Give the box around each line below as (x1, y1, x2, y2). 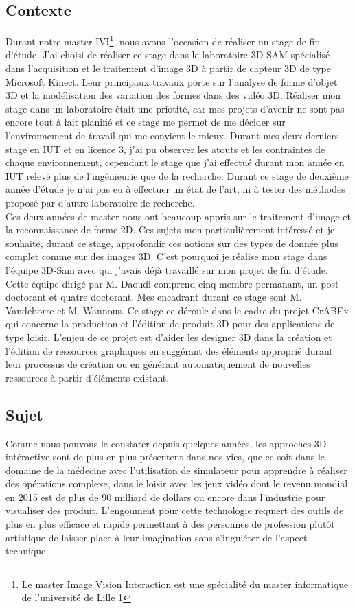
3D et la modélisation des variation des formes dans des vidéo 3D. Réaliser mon (5, 88, 341, 102)
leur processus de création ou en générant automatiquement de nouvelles (5, 357, 310, 371)
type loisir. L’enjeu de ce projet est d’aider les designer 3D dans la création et (5, 329, 332, 344)
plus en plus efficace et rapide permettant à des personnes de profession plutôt (5, 517, 335, 531)
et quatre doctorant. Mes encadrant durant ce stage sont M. (49, 290, 302, 304)
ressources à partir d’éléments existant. (5, 370, 170, 384)
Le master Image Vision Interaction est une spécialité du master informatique (21, 576, 349, 591)
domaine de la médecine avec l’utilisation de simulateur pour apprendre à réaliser (5, 463, 347, 477)
